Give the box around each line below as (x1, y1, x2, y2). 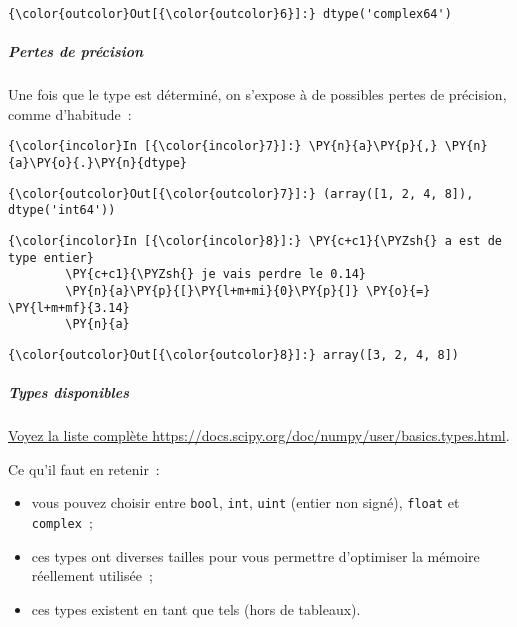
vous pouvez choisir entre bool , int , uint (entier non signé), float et (31, 492, 460, 513)
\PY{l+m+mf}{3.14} (8, 300, 130, 315)
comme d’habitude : (8, 103, 132, 124)
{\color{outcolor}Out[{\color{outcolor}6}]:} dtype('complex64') (8, 7, 452, 21)
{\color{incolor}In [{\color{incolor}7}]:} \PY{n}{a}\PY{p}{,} (8, 139, 438, 154)
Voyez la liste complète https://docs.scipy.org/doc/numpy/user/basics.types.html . (8, 425, 510, 446)
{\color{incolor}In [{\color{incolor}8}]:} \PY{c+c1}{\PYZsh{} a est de (8, 234, 502, 249)
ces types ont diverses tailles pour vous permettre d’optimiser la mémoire (31, 545, 480, 566)
